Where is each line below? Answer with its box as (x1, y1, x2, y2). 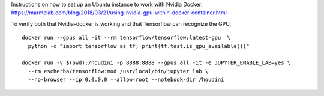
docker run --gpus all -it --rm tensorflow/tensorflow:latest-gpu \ (22, 34, 231, 41)
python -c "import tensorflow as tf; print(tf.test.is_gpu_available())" (28, 43, 250, 49)
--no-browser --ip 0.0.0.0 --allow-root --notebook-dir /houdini (28, 76, 224, 83)
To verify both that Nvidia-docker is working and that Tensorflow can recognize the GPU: (11, 20, 232, 27)
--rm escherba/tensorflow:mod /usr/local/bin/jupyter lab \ (28, 68, 209, 74)
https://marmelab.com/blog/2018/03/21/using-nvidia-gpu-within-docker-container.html (11, 9, 227, 16)
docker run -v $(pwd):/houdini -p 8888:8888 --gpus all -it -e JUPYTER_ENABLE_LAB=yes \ (22, 59, 291, 66)
